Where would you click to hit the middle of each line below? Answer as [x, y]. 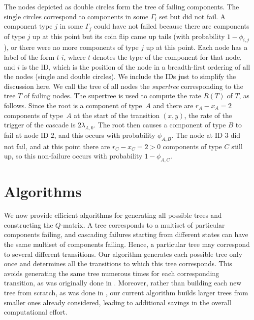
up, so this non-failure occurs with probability [73, 156]
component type [28, 26]
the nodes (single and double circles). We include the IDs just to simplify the [120, 76]
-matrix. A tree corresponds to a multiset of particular [143, 224]
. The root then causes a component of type [160, 125]
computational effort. [36, 312]
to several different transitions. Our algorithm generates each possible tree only [123, 254]
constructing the [29, 224]
